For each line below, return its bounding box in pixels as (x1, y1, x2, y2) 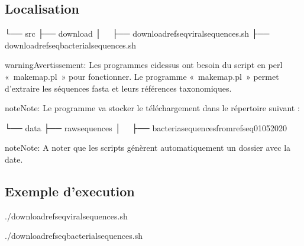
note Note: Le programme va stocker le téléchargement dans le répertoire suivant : (5, 102, 300, 114)
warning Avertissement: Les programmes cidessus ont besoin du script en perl (5, 59, 283, 71)
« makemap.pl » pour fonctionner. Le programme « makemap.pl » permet (5, 70, 279, 82)
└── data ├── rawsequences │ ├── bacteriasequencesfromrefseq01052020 (5, 121, 287, 134)
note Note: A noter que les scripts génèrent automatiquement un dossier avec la (5, 141, 291, 154)
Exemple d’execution (5, 182, 135, 200)
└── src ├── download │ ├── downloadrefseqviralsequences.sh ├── (5, 27, 270, 40)
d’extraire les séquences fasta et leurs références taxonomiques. (5, 82, 232, 94)
